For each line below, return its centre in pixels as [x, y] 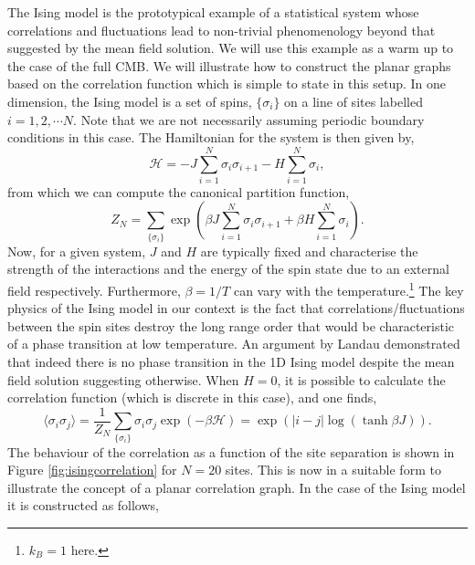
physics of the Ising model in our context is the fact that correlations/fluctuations [236, 308]
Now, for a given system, [77, 251]
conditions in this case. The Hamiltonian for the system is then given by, [211, 137]
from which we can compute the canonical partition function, [179, 191]
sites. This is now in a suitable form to [333, 470]
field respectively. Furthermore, [94, 290]
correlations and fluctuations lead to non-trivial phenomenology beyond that [222, 30]
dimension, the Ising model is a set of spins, [130, 101]
